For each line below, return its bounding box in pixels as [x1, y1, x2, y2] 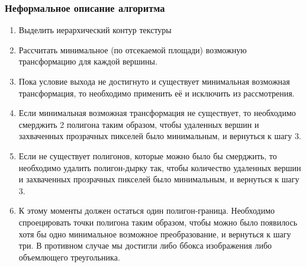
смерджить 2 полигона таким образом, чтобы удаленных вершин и [18, 118, 259, 130]
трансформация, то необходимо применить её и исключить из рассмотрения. [18, 86, 295, 99]
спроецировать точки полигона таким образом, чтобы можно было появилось [18, 215, 298, 228]
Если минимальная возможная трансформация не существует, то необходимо [18, 107, 296, 119]
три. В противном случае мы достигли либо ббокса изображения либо [18, 239, 272, 252]
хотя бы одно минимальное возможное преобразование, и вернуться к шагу [18, 227, 291, 240]
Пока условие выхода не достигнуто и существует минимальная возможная [18, 75, 290, 87]
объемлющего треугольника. [18, 250, 120, 263]
